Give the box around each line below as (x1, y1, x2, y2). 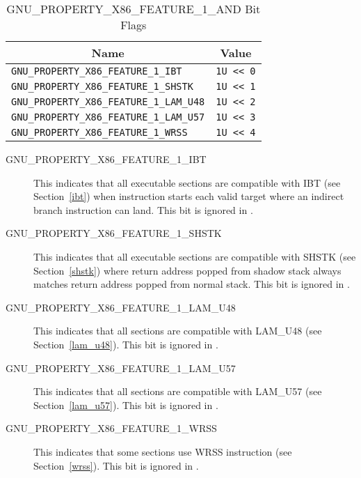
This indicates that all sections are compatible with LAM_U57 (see (33, 384, 322, 399)
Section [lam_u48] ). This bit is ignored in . (33, 337, 218, 351)
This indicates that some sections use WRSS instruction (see (33, 444, 292, 458)
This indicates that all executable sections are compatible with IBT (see (33, 175, 341, 190)
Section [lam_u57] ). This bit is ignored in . (33, 397, 218, 412)
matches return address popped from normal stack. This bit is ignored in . (33, 277, 350, 291)
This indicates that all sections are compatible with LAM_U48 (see (33, 323, 322, 338)
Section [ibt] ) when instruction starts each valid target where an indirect (33, 189, 344, 203)
